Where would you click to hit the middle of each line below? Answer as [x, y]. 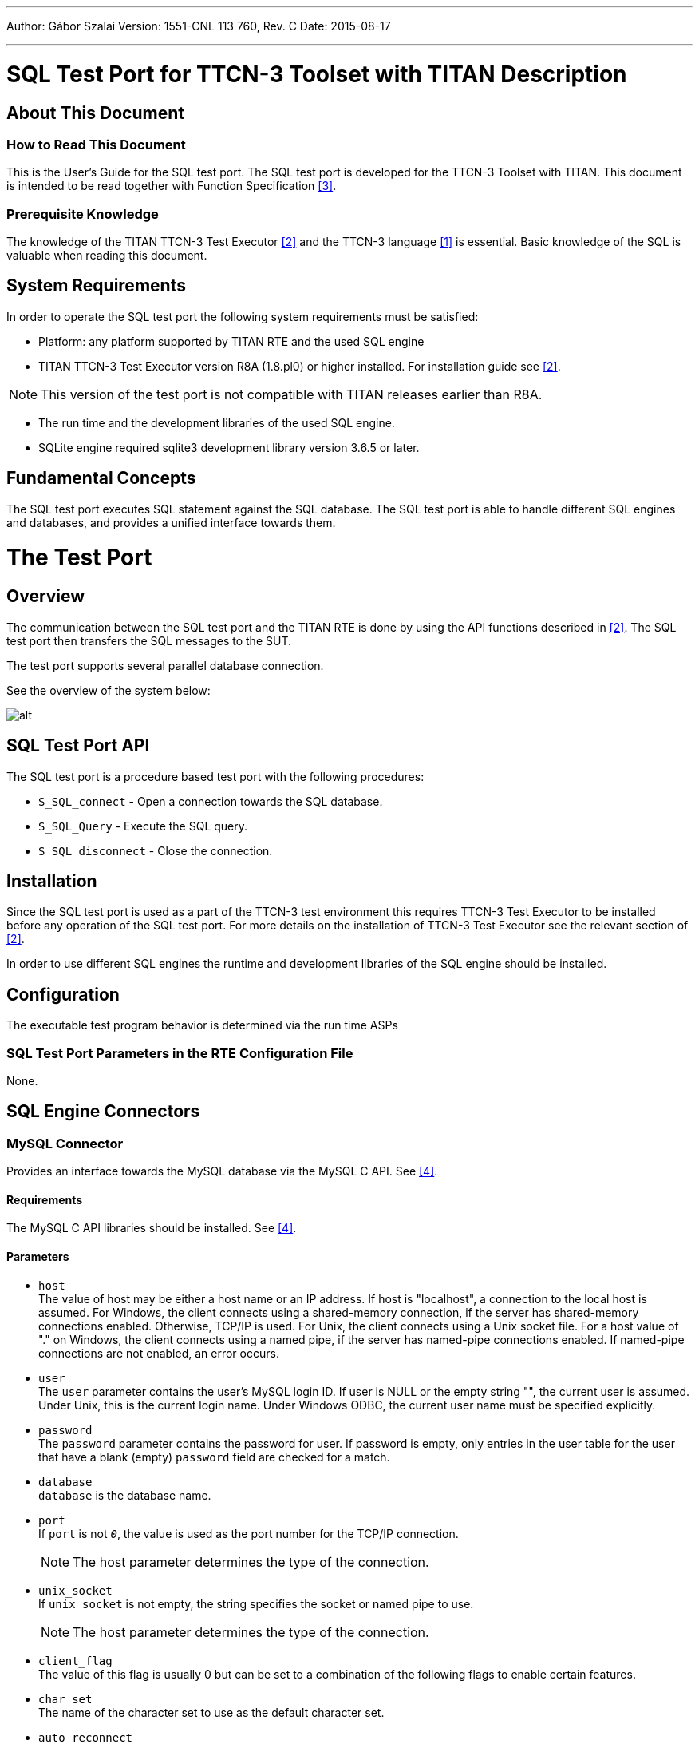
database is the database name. [125, 1495]
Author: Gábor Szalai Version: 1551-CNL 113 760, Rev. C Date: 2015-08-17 [199, 26]
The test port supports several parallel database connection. [165, 665]
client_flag [75, 1661]
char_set [65, 1699]
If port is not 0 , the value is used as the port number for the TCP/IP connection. [249, 1533]
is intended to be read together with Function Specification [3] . [172, 186]
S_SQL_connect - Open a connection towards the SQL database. [211, 801]
